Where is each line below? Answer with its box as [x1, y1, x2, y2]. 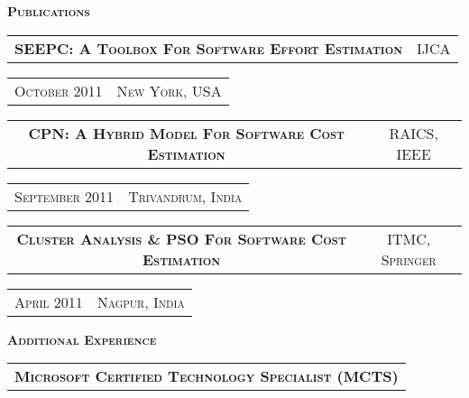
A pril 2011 [14, 291, 83, 312]
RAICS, [389, 122, 438, 143]
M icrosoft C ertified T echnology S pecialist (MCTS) [14, 366, 399, 387]
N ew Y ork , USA [116, 79, 222, 101]
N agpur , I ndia [97, 291, 185, 312]
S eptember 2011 [14, 185, 115, 207]
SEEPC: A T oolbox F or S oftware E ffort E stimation [14, 37, 403, 59]
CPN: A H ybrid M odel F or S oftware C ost [28, 122, 345, 143]
